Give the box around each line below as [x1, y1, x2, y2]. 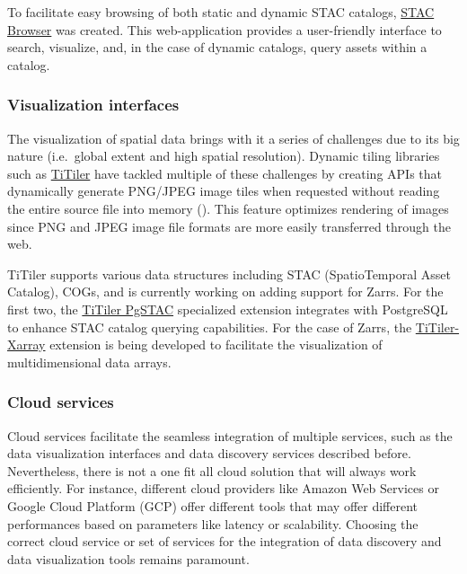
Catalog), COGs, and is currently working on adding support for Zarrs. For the [7, 282, 444, 301]
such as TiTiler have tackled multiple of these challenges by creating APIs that [7, 163, 443, 182]
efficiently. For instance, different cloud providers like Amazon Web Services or [7, 479, 439, 498]
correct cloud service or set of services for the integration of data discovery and [7, 532, 442, 551]
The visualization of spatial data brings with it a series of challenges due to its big [7, 128, 460, 147]
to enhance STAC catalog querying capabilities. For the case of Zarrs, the [7, 317, 412, 336]
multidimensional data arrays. [7, 352, 172, 371]
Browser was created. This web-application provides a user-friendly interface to [7, 20, 442, 39]
